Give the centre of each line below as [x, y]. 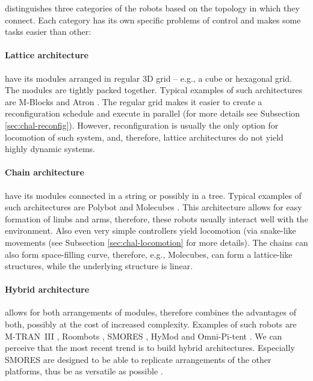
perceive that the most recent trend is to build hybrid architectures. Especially [150, 348]
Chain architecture [45, 172]
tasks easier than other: [48, 32]
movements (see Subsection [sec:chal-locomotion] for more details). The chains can [156, 242]
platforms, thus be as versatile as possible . [84, 371]
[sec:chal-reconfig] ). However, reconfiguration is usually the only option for [142, 125]
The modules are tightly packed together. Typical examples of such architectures [154, 90]
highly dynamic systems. [50, 149]
